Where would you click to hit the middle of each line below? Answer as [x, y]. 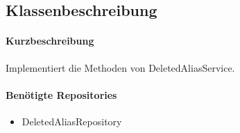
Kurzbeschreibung [50, 41]
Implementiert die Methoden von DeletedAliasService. [120, 67]
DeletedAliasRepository [72, 121]
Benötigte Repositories [61, 94]
